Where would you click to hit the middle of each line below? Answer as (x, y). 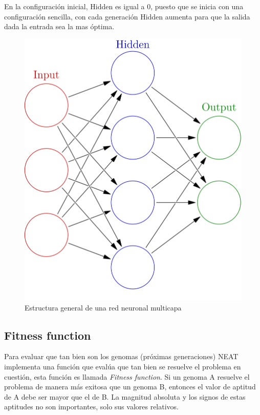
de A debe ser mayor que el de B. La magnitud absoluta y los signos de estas (125, 396)
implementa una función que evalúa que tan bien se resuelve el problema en (123, 366)
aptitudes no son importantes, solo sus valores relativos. (91, 407)
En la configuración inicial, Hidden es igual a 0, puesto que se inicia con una (124, 6)
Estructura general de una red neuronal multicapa (103, 307)
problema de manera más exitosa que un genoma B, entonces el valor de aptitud (130, 387)
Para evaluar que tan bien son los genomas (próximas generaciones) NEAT (121, 356)
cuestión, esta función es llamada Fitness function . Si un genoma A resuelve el (127, 376)
